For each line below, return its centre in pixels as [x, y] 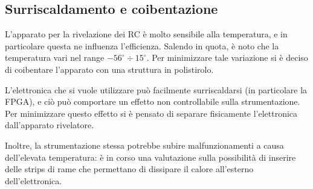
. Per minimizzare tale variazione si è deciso [227, 57]
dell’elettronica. [34, 180]
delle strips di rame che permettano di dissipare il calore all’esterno [129, 169]
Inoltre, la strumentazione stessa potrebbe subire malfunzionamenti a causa [144, 145]
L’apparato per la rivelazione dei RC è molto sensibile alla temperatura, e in [146, 34]
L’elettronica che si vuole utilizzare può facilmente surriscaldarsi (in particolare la [156, 89]
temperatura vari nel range [55, 57]
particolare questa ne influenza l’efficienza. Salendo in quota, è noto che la [142, 45]
